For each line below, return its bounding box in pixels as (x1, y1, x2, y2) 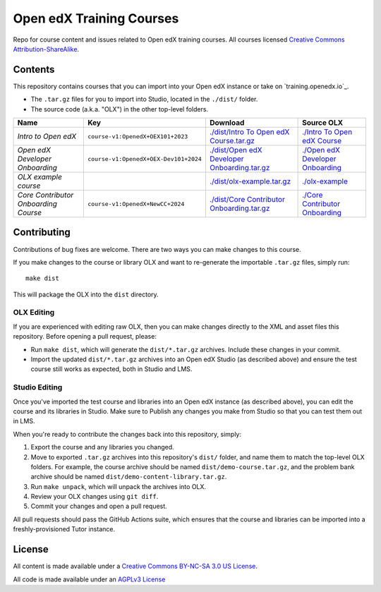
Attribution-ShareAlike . (13, 44, 80, 53)
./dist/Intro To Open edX (209, 127, 290, 137)
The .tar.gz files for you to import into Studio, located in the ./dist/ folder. (30, 95, 258, 104)
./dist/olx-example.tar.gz (209, 176, 291, 186)
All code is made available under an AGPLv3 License (13, 575, 166, 584)
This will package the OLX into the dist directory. (13, 290, 159, 298)
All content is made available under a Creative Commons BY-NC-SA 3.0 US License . (13, 562, 258, 571)
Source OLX (302, 118, 344, 128)
